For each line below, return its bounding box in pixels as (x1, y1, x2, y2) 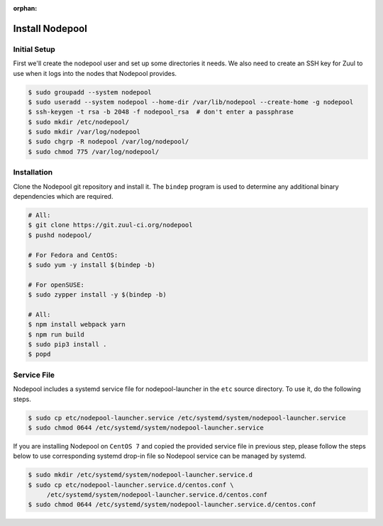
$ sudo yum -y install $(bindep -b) (28, 261, 156, 269)
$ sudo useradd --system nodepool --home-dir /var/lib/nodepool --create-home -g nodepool (28, 98, 354, 106)
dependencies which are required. (13, 192, 113, 200)
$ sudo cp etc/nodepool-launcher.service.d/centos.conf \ (28, 481, 234, 489)
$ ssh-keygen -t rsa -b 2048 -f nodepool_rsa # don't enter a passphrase (28, 108, 294, 116)
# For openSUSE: (28, 280, 85, 289)
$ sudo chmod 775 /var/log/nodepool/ (28, 148, 160, 155)
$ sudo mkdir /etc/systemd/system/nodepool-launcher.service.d (28, 471, 253, 479)
